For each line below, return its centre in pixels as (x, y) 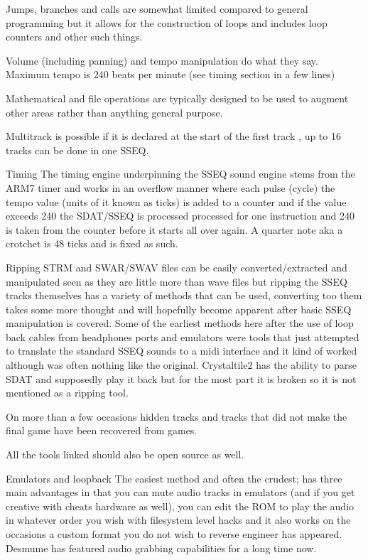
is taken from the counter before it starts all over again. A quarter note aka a (174, 229)
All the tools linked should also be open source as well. (125, 454)
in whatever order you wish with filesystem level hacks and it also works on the (178, 520)
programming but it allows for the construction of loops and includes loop (167, 22)
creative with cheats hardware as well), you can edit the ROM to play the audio (180, 506)
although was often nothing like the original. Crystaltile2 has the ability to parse (181, 365)
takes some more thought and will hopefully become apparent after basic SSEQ (179, 309)
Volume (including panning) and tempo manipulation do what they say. (162, 60)
